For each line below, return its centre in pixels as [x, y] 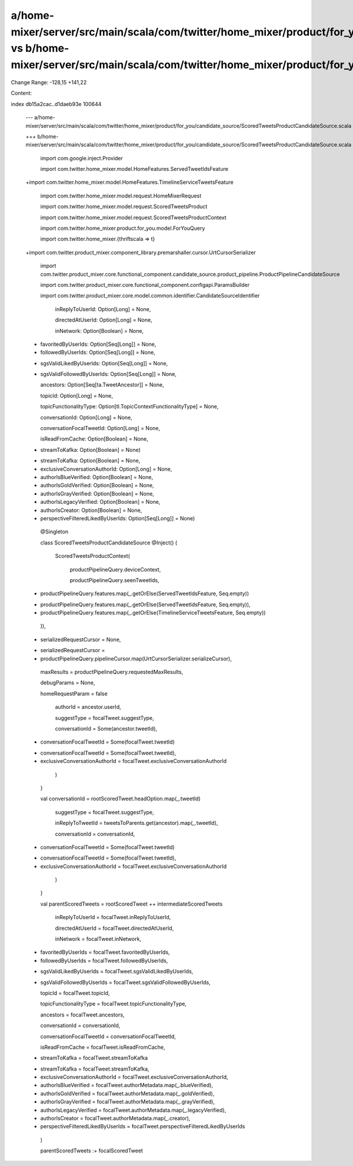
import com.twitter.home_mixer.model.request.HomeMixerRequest [121, 196]
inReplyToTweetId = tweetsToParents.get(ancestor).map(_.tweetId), [136, 823]
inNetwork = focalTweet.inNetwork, [98, 939]
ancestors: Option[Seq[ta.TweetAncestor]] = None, [102, 385]
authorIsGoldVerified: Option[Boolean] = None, [97, 485]
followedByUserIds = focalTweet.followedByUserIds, [104, 960]
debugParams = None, [68, 683]
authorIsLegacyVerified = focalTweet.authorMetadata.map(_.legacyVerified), [133, 1110]
